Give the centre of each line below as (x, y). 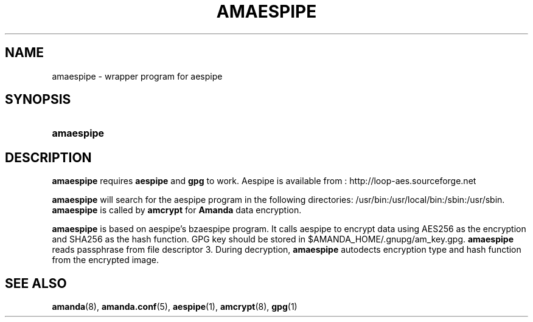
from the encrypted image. (105, 260)
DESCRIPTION (48, 157)
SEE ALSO (36, 283)
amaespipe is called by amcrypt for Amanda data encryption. (177, 210)
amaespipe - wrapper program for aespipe (137, 76)
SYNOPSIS (38, 100)
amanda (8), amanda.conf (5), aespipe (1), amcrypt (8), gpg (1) (175, 307)
